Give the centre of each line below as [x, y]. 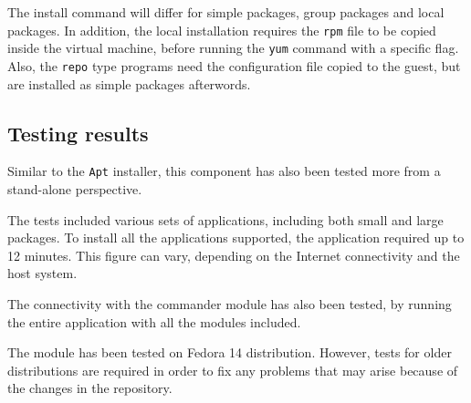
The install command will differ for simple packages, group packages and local [226, 12]
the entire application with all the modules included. [154, 321]
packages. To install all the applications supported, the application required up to [236, 238]
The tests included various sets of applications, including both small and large [225, 219]
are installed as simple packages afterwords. [129, 83]
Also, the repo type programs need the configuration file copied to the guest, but [234, 65]
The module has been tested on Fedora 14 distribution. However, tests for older [230, 352]
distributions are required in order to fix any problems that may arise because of [233, 370]
